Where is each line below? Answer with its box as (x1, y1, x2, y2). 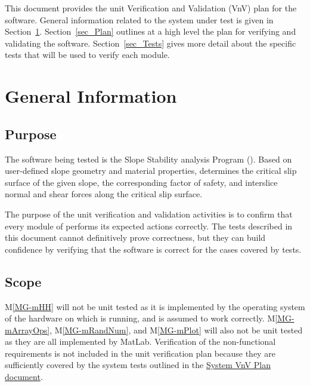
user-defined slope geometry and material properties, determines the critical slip (5, 164, 297, 177)
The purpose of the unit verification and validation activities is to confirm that (5, 207, 293, 220)
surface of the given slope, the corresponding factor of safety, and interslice (5, 176, 278, 188)
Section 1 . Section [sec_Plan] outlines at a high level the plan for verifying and (5, 25, 296, 38)
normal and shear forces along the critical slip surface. (5, 188, 203, 200)
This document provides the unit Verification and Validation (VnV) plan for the (5, 2, 297, 14)
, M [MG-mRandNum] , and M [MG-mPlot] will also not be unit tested (49, 323, 303, 336)
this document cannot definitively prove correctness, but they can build (5, 231, 266, 244)
